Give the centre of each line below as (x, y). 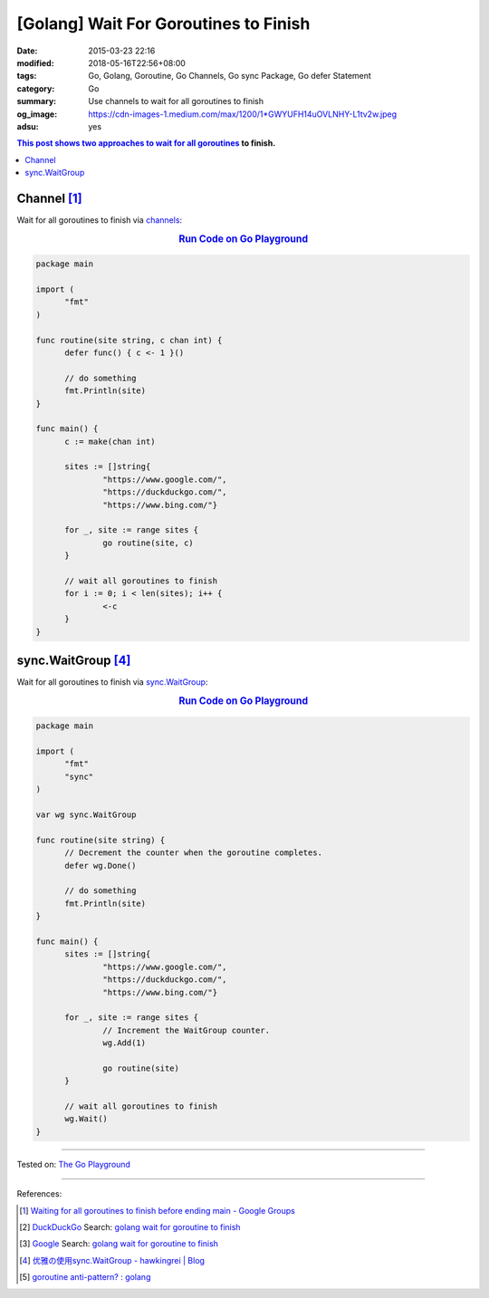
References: (39, 1194)
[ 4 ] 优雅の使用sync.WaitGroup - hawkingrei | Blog (112, 1260)
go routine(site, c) (148, 543)
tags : (27, 76)
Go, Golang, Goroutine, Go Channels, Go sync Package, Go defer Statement (230, 76)
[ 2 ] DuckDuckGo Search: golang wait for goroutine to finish (130, 1226)
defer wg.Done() (101, 865)
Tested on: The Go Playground (74, 1164)
